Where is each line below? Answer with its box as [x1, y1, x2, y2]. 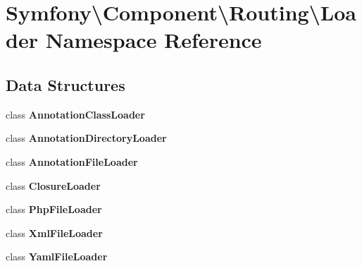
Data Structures [6, 73, 125, 95]
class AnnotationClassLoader [6, 107, 145, 121]
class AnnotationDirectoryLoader [6, 131, 167, 145]
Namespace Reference [45, 25, 262, 54]
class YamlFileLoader [6, 249, 108, 264]
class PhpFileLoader [6, 202, 102, 217]
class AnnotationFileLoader [6, 154, 138, 169]
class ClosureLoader [6, 178, 101, 193]
